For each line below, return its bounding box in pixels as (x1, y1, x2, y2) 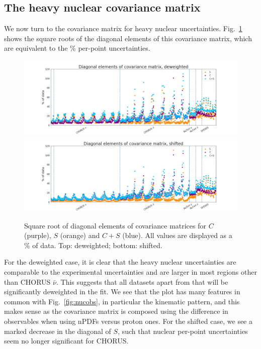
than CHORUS (4, 276, 51, 287)
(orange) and (60, 230, 100, 241)
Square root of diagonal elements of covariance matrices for (24, 220, 206, 230)
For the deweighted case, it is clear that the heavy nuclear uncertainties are (4, 257, 236, 267)
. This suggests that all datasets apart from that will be (56, 276, 228, 287)
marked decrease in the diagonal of (4, 325, 111, 336)
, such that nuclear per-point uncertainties (118, 325, 248, 336)
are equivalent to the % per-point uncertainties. (4, 43, 150, 53)
